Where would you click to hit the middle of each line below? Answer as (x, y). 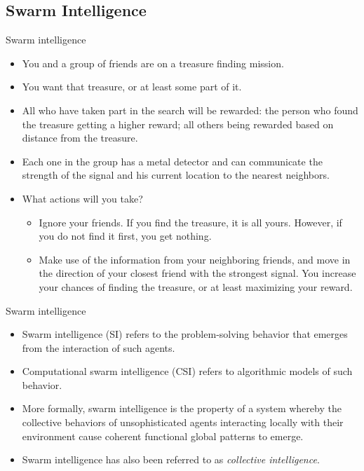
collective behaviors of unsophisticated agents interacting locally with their (183, 422)
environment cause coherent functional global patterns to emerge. (163, 436)
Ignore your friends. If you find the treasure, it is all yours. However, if (190, 222)
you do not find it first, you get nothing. (125, 236)
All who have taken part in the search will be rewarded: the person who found (190, 110)
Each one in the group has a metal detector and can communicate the (172, 161)
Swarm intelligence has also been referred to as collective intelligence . (171, 459)
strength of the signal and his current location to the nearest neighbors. (176, 175)
